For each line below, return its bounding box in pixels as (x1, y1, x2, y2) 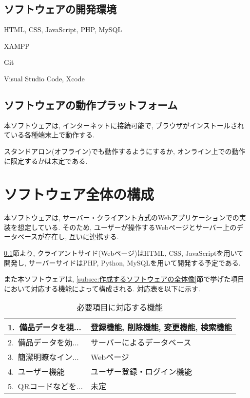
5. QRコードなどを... (8, 380, 83, 392)
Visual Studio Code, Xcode (4, 73, 85, 83)
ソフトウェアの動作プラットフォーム (4, 97, 178, 112)
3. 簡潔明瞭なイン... (8, 351, 79, 363)
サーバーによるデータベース (91, 337, 192, 348)
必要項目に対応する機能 (77, 302, 163, 313)
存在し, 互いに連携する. (44, 231, 119, 242)
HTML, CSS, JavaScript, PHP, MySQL (4, 24, 122, 35)
